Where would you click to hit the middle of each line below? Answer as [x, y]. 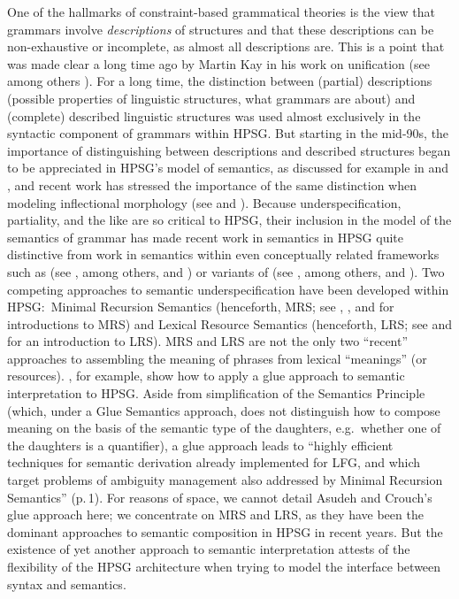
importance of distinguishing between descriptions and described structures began [229, 150]
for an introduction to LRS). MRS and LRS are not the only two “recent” [208, 341]
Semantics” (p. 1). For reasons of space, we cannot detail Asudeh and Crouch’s [220, 497]
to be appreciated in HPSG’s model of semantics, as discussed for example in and [228, 168]
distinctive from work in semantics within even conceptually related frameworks [223, 254]
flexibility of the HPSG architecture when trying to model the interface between [224, 566]
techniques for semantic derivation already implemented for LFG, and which [214, 462]
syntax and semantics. [67, 584]
